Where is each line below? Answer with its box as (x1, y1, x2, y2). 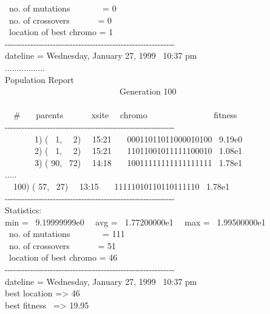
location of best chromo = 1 (8, 25, 113, 38)
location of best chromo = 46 (8, 251, 118, 264)
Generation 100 (119, 85, 177, 98)
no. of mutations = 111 (8, 227, 125, 240)
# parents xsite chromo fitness (13, 109, 237, 121)
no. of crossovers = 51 (8, 239, 116, 252)
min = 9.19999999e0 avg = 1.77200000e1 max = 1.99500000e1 (5, 215, 266, 228)
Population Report (5, 73, 75, 85)
